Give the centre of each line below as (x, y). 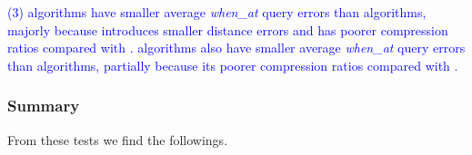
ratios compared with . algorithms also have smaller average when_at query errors (236, 48)
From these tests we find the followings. (118, 139)
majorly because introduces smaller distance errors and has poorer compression (228, 29)
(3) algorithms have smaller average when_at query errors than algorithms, (217, 12)
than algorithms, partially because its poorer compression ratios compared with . (233, 65)
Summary (44, 106)
